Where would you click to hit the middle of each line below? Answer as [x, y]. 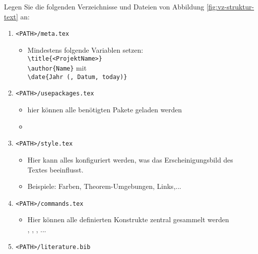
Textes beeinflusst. [56, 169]
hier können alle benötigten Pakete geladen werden [105, 110]
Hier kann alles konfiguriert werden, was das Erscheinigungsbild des [130, 159]
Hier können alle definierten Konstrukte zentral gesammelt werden [128, 219]
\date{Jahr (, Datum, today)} [77, 77]
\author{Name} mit [57, 68]
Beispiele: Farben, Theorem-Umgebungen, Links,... [104, 186]
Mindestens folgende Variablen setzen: [85, 49]
